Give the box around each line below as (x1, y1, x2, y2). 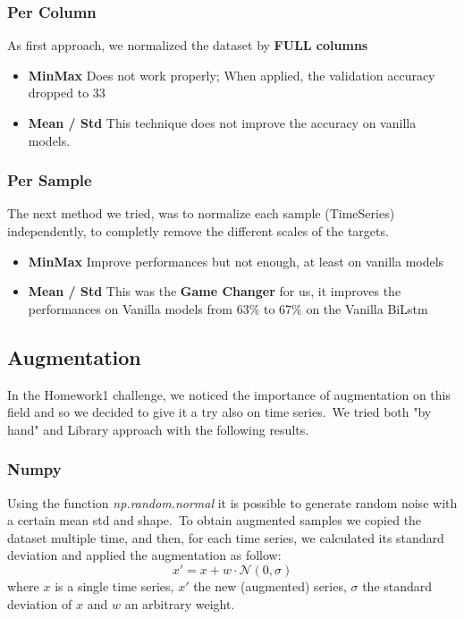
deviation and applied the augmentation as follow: (7, 546, 282, 564)
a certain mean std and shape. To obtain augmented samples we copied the (7, 511, 422, 530)
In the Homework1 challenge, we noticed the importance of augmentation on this (7, 385, 451, 403)
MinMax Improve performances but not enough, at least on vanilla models (28, 251, 444, 270)
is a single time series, (55, 576, 174, 595)
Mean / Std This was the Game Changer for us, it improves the (28, 282, 401, 301)
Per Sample (7, 169, 92, 191)
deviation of (7, 594, 72, 613)
